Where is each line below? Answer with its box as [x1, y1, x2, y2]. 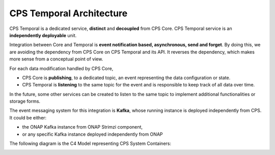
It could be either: [9, 114, 47, 120]
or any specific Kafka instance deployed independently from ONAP [22, 131, 163, 137]
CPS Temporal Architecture [9, 8, 128, 19]
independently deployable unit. [9, 32, 77, 38]
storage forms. [9, 98, 41, 104]
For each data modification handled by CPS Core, [9, 65, 114, 71]
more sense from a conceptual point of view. [9, 56, 103, 62]
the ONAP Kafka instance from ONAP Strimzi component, [22, 124, 143, 130]
